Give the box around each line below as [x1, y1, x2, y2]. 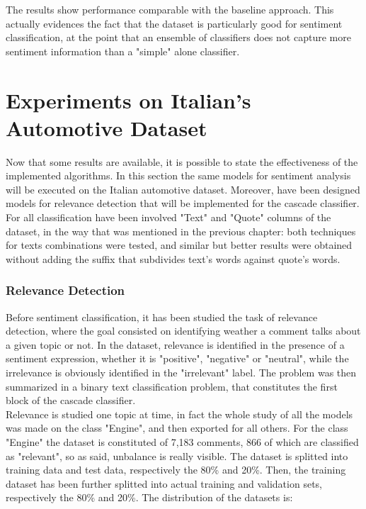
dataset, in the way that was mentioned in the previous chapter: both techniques [6, 223, 356, 238]
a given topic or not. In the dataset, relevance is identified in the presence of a [6, 337, 345, 352]
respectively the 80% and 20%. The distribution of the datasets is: [6, 490, 293, 505]
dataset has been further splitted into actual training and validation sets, [6, 476, 322, 491]
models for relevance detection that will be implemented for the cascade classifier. [6, 196, 360, 211]
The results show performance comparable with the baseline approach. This [6, 2, 334, 16]
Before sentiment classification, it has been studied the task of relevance [6, 309, 318, 324]
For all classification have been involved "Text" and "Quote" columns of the [6, 210, 331, 225]
